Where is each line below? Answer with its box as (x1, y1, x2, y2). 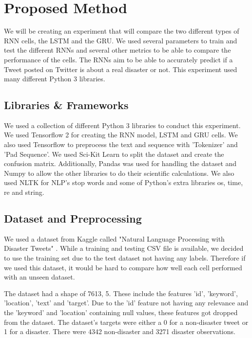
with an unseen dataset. (4, 272, 75, 282)
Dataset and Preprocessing (4, 211, 142, 226)
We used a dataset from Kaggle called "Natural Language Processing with (4, 233, 225, 244)
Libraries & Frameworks (4, 97, 129, 113)
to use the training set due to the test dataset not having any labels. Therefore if (4, 253, 246, 263)
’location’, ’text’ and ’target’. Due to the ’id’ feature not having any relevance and (4, 298, 249, 308)
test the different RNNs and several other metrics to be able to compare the (4, 45, 231, 55)
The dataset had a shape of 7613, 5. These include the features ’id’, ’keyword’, (4, 288, 238, 298)
